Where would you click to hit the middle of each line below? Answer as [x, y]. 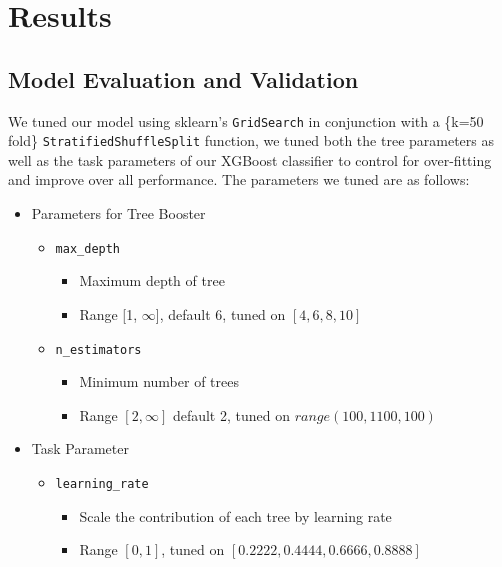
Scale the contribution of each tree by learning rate [235, 515]
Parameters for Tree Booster [118, 213]
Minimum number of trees [159, 381]
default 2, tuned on [231, 414]
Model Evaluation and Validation [183, 78]
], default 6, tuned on [220, 313]
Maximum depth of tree [152, 280]
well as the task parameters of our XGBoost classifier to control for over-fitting [250, 159]
